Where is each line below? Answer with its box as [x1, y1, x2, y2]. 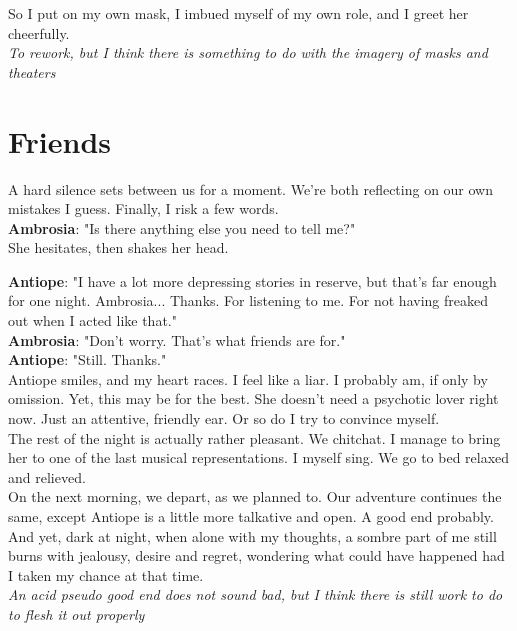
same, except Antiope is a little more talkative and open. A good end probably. [8, 506, 494, 526]
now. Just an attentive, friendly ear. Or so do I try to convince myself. [8, 408, 440, 429]
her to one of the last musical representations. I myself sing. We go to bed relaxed [8, 447, 510, 468]
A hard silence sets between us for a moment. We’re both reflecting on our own [8, 178, 494, 199]
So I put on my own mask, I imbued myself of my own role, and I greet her [8, 3, 469, 23]
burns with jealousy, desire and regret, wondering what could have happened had [8, 545, 505, 566]
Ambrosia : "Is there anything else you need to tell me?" [8, 217, 356, 238]
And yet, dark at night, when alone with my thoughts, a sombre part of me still [8, 525, 497, 546]
